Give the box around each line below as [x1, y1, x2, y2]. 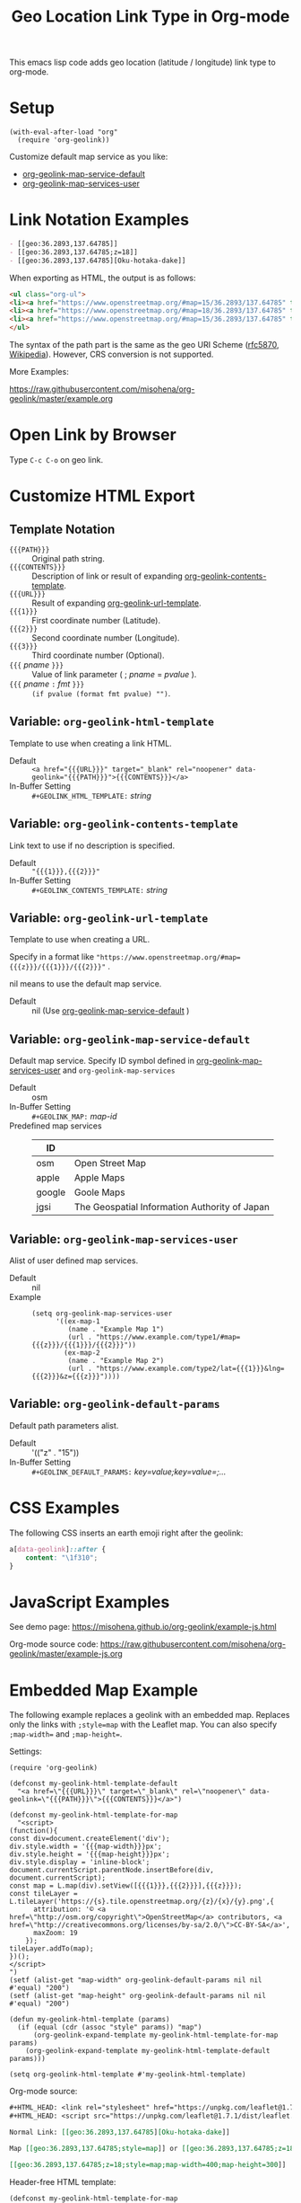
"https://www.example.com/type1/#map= [95, 1332, 241, 1342]
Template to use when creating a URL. [9, 934, 150, 945]
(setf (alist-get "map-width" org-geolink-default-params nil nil [9, 1976, 262, 1985]
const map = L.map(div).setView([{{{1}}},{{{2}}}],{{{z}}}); [9, 1881, 243, 1890]
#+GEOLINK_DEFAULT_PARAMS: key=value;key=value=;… [31, 1466, 227, 1477]
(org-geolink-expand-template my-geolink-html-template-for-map [32, 2030, 279, 2040]
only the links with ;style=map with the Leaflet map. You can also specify [9, 1719, 278, 1730]
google [36, 1186, 66, 1199]
